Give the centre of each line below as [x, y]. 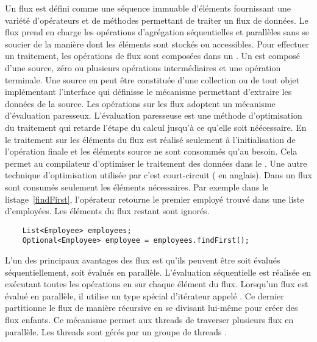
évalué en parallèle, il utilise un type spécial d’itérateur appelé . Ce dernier [144, 295]
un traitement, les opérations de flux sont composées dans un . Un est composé [153, 56]
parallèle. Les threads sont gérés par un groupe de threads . [116, 331]
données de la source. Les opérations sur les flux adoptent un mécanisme [140, 103]
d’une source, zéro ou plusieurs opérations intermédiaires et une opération [143, 67]
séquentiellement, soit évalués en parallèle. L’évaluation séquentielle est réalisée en [158, 272]
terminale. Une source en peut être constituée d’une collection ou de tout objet [152, 79]
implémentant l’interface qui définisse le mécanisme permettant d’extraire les [148, 92]
